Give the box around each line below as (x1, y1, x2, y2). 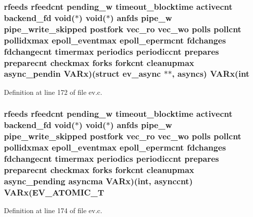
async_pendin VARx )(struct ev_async (4, 67, 161, 80)
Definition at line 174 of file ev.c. (4, 205, 102, 216)
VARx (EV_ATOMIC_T (4, 186, 104, 198)
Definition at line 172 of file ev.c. (4, 87, 102, 97)
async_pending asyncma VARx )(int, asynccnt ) (4, 174, 193, 187)
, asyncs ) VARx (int (172, 67, 250, 80)
